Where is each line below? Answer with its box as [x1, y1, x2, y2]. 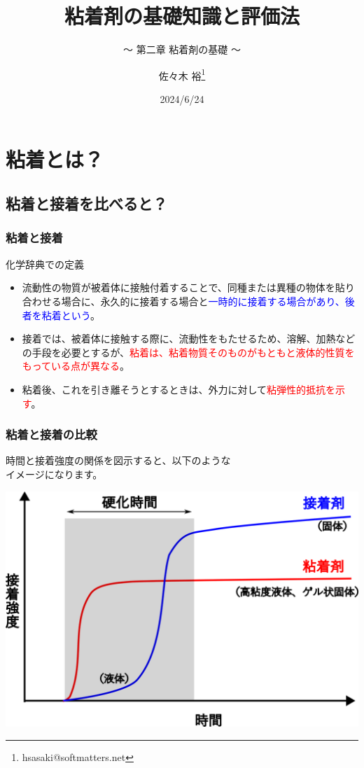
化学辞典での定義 [6, 256, 84, 271]
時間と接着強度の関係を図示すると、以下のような [6, 453, 231, 468]
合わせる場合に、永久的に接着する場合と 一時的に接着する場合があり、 [22, 293, 345, 308]
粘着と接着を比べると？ [6, 193, 167, 214]
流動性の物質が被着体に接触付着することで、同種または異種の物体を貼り [22, 280, 355, 295]
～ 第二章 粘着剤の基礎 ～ [123, 42, 241, 57]
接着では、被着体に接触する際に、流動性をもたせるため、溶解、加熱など [22, 331, 356, 346]
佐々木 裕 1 [158, 66, 206, 83]
